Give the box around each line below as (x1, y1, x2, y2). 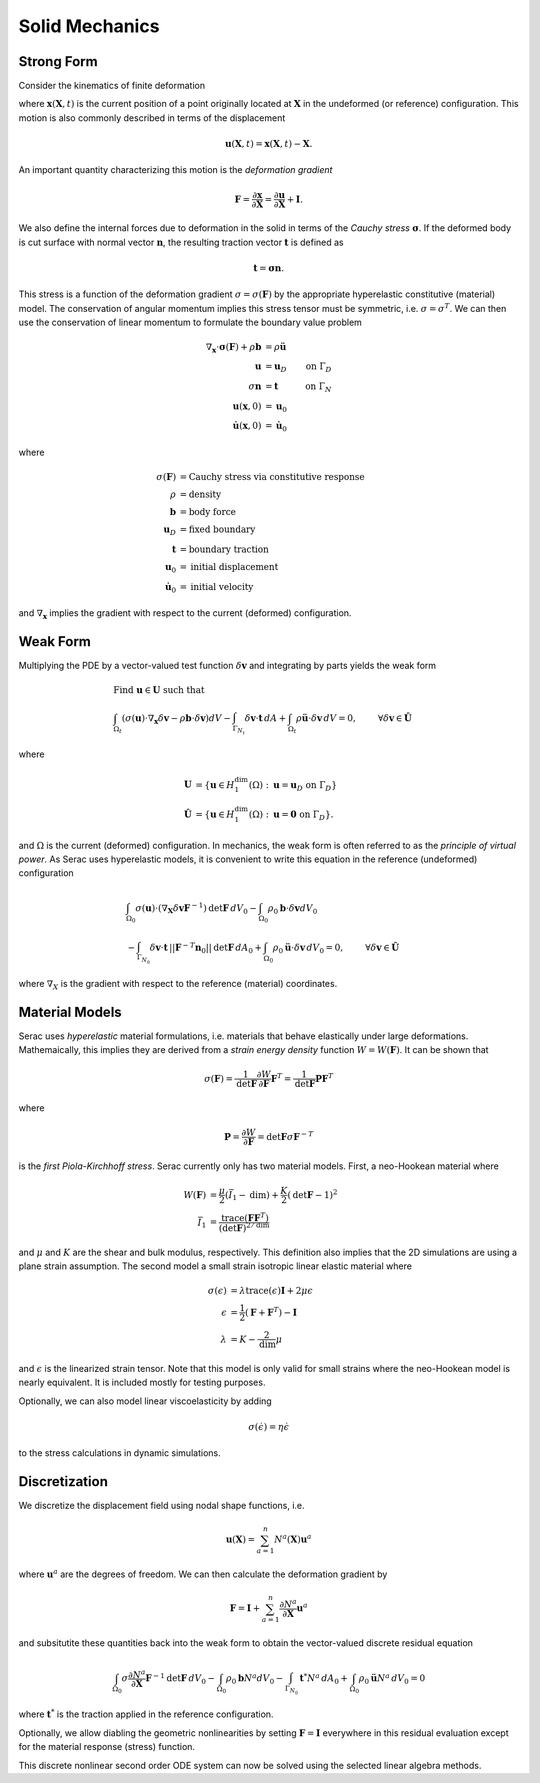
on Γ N (305, 380, 332, 394)
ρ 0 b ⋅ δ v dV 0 (267, 902, 318, 916)
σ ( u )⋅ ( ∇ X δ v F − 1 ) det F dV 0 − (135, 901, 257, 916)
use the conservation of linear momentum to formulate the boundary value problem (18, 316, 362, 329)
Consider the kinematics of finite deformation (18, 80, 205, 92)
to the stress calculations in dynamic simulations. (18, 1447, 221, 1459)
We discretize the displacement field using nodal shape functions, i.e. (18, 1500, 305, 1512)
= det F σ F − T (256, 1130, 314, 1142)
